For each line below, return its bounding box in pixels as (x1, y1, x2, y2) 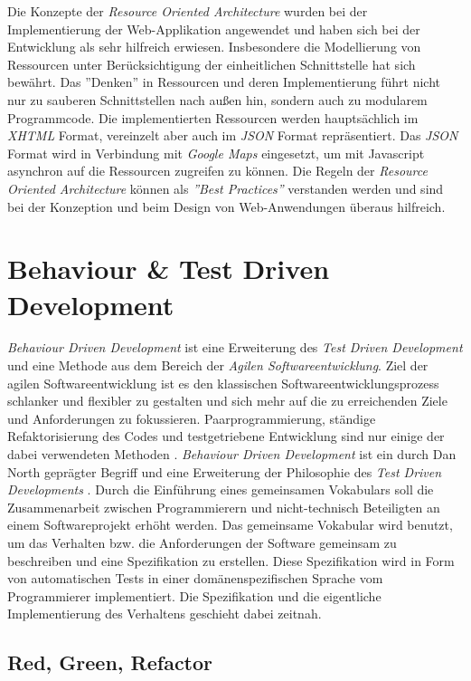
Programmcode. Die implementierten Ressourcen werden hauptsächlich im (7, 108, 419, 127)
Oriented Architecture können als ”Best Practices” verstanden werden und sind (7, 178, 444, 197)
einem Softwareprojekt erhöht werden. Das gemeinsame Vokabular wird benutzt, (7, 515, 453, 534)
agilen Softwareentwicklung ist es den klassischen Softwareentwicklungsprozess (7, 373, 439, 392)
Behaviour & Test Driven (7, 250, 330, 287)
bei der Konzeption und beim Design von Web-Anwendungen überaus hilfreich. (7, 197, 446, 216)
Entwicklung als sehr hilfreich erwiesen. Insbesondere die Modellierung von (7, 37, 421, 56)
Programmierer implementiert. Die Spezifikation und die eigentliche (7, 586, 382, 605)
